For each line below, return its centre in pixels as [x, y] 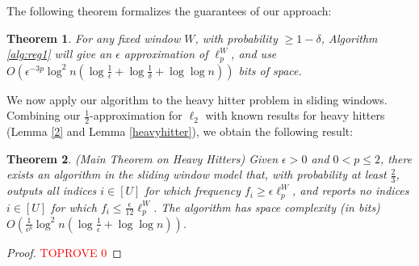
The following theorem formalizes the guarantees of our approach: [169, 11]
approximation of [166, 54]
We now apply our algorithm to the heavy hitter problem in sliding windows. [197, 99]
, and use [254, 54]
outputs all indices [52, 190]
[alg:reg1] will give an [59, 54]
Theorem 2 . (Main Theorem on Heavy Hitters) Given [142, 158]
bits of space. [270, 70]
